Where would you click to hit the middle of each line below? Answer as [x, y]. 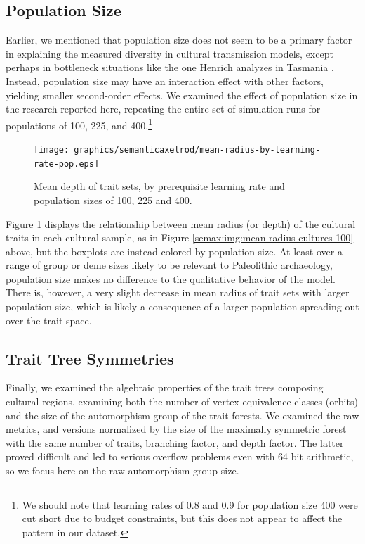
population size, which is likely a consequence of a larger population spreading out [182, 306]
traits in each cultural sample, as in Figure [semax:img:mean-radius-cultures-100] [180, 238]
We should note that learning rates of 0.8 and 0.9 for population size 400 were [190, 504]
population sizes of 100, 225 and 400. [113, 200]
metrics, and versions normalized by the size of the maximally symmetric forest [176, 429]
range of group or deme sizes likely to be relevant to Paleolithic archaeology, [170, 265]
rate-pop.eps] [67, 164]
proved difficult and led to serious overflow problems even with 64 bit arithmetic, [180, 456]
